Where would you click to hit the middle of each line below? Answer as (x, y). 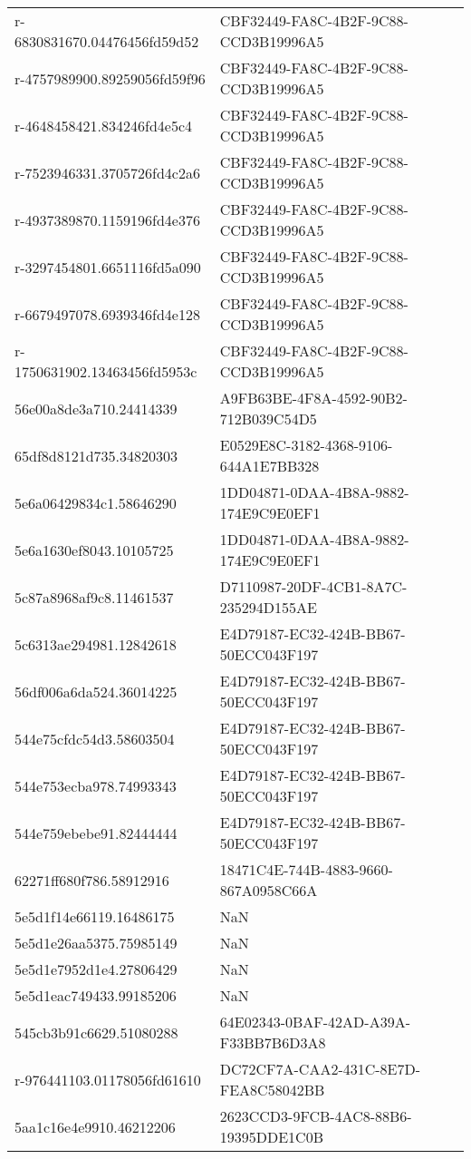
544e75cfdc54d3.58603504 (95, 738)
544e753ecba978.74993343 (96, 785)
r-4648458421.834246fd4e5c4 (104, 125)
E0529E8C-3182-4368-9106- (306, 445)
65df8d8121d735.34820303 (96, 455)
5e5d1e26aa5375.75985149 (96, 943)
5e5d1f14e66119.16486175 (95, 916)
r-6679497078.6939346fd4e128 (107, 314)
